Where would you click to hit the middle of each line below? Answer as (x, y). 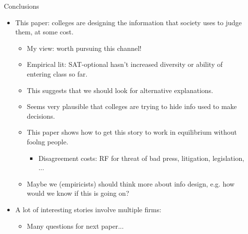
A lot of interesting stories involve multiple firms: (88, 209)
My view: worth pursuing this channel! (84, 48)
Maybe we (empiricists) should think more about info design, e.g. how (131, 183)
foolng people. (47, 141)
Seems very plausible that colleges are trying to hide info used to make (132, 106)
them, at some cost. (44, 32)
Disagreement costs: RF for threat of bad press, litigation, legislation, (141, 158)
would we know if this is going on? (78, 193)
